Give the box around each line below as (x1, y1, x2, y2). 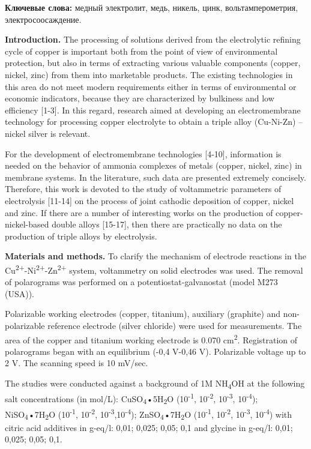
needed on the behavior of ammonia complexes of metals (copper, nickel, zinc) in (5, 159, 302, 172)
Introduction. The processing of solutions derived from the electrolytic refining (5, 33, 301, 46)
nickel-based (5, 218, 49, 231)
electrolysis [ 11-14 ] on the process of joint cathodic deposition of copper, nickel (5, 194, 294, 206)
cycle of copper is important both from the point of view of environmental (5, 44, 278, 57)
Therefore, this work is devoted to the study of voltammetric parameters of (5, 182, 282, 195)
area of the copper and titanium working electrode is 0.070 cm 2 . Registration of (5, 331, 298, 346)
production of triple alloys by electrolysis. (5, 229, 157, 242)
